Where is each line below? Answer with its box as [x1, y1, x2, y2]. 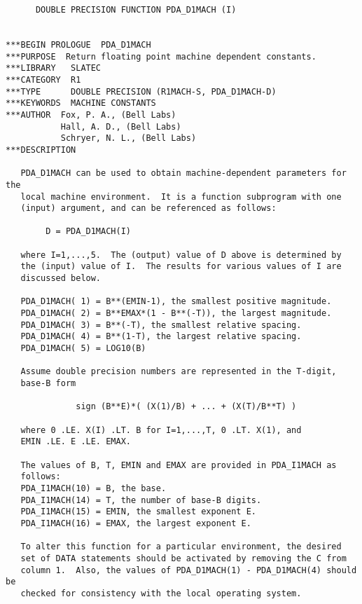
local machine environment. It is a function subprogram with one [20, 191, 342, 202]
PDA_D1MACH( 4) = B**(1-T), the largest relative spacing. [20, 331, 302, 342]
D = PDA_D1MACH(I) [46, 226, 131, 237]
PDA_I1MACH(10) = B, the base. [20, 483, 167, 493]
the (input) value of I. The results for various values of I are [20, 261, 342, 272]
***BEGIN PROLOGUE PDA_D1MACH [6, 39, 151, 50]
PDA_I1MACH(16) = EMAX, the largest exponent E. [20, 518, 251, 528]
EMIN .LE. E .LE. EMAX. [20, 437, 131, 447]
